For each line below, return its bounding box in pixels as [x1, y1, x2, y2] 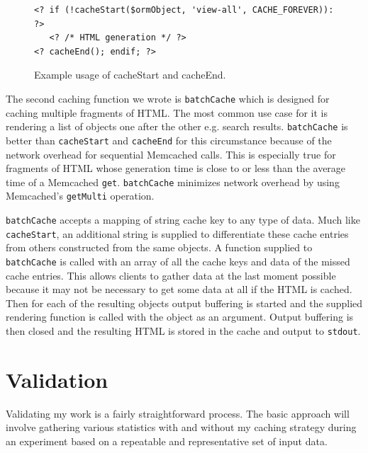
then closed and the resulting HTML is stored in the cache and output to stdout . [6, 323, 361, 338]
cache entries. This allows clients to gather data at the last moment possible [6, 268, 336, 282]
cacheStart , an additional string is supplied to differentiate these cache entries [6, 226, 349, 241]
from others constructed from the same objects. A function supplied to [6, 240, 313, 255]
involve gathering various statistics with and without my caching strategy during [6, 420, 357, 435]
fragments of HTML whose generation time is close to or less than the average [6, 161, 346, 176]
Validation [6, 365, 108, 394]
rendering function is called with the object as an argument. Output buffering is [6, 309, 354, 324]
